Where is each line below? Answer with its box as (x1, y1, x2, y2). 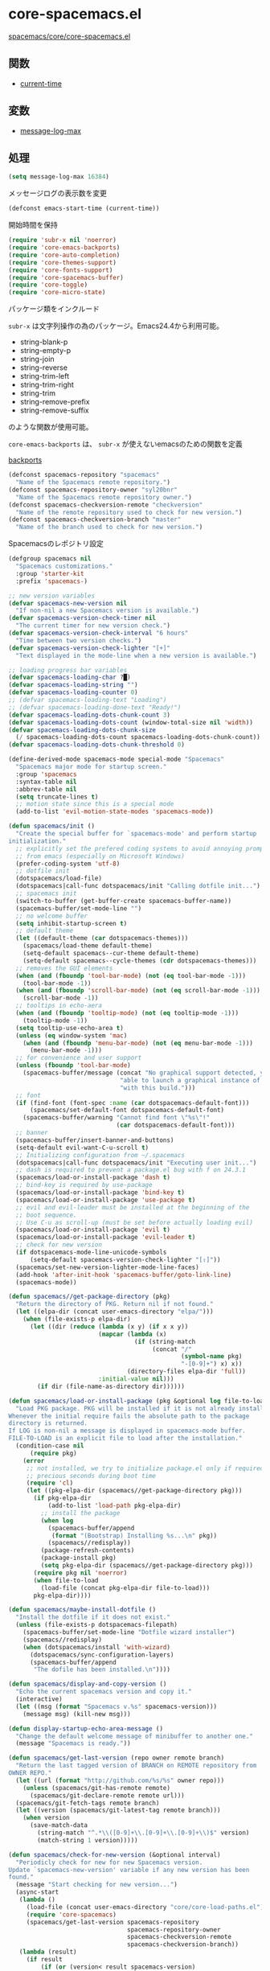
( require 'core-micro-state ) (8, 289, 106, 297)
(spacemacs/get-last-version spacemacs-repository (26, 1918, 199, 1926)
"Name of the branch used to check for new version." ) (15, 524, 203, 532)
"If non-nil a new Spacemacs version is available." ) (15, 606, 199, 615)
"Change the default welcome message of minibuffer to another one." (15, 1732, 253, 1740)
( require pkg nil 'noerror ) (33, 1569, 128, 1577)
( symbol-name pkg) (180, 1353, 243, 1361)
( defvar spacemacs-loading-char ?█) (8, 673, 131, 682)
